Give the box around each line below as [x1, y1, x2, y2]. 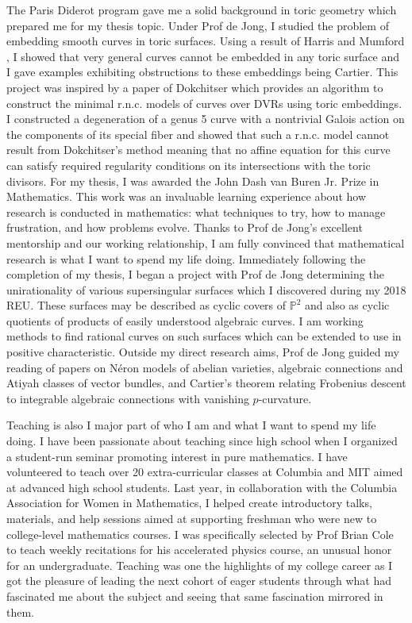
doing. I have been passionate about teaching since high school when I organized [6, 433, 398, 449]
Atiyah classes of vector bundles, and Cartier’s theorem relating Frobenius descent [6, 375, 406, 391]
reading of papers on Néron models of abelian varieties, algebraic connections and [6, 359, 403, 375]
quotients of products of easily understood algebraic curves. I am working [6, 312, 364, 329]
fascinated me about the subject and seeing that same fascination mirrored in [6, 587, 383, 604]
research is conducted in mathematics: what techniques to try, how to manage [6, 203, 386, 220]
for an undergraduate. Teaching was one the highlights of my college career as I [6, 556, 393, 573]
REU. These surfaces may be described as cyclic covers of [6, 297, 287, 313]
